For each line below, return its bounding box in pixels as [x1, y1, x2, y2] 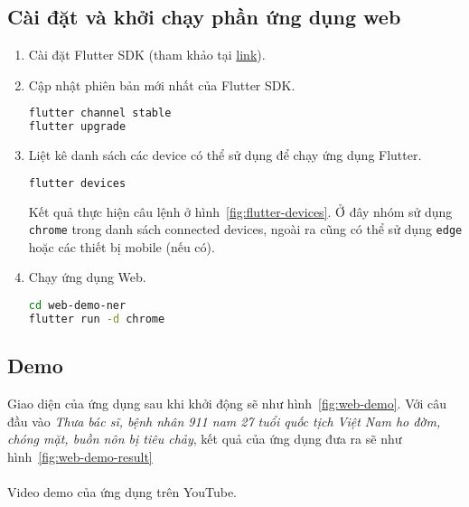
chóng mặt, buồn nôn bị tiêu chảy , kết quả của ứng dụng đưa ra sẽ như [7, 429, 402, 448]
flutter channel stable [28, 107, 172, 120]
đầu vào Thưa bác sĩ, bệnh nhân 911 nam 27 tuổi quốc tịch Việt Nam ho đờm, [7, 411, 441, 430]
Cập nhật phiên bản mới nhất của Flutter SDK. [28, 75, 295, 94]
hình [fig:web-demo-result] [7, 446, 153, 465]
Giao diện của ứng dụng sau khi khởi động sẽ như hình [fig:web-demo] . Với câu [7, 394, 447, 412]
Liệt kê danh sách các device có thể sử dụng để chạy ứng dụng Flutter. [28, 146, 422, 164]
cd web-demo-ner [28, 299, 127, 313]
